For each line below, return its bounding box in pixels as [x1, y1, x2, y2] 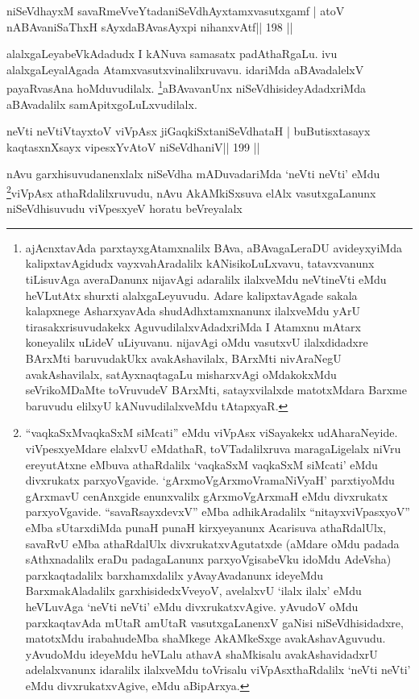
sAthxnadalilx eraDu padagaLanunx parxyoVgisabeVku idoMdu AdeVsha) [25, 551, 392, 568]
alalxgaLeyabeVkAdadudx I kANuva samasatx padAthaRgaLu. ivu [6, 45, 338, 62]
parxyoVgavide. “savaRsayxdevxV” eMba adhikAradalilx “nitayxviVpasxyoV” [25, 503, 410, 520]
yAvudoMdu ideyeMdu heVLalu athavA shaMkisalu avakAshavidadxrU [25, 645, 378, 662]
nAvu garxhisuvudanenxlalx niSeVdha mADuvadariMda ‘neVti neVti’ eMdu [6, 165, 380, 182]
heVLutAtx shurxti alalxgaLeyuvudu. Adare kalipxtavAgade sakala [25, 286, 358, 303]
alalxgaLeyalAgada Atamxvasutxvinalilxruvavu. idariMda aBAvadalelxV [6, 60, 364, 77]
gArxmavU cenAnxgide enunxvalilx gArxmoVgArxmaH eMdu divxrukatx [25, 487, 388, 504]
